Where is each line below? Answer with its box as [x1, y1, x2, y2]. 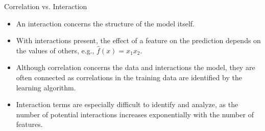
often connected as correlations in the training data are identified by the [16, 72, 242, 82]
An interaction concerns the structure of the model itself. [16, 18, 195, 28]
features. [16, 119, 43, 129]
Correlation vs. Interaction [4, 1, 87, 11]
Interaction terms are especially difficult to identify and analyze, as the [16, 99, 238, 110]
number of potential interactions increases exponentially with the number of [16, 109, 254, 119]
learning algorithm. [16, 82, 76, 92]
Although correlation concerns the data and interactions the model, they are [16, 62, 255, 73]
